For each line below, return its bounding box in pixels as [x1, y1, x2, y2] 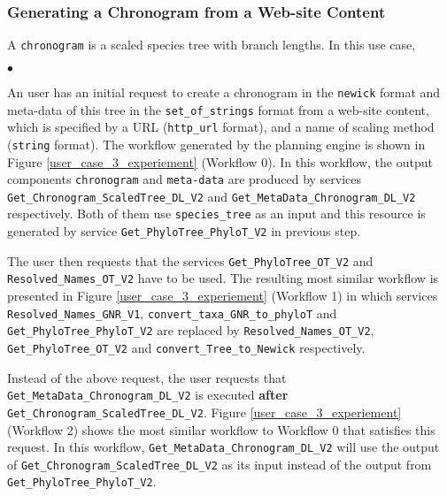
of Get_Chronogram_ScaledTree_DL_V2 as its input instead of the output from [7, 454, 432, 473]
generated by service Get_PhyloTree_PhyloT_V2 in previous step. [7, 222, 361, 240]
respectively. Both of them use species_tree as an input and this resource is [7, 204, 426, 223]
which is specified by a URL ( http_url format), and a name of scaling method [7, 118, 435, 136]
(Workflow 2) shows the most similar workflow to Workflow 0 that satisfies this [7, 420, 435, 439]
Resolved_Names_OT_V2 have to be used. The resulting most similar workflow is [7, 269, 439, 287]
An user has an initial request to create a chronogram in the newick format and [7, 82, 441, 101]
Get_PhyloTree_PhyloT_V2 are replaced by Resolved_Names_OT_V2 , [7, 321, 374, 340]
